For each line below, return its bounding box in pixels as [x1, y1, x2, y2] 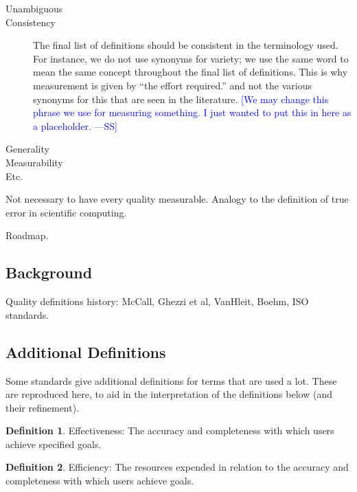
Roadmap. [5, 228, 49, 243]
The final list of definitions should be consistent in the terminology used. [33, 38, 338, 52]
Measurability [5, 155, 63, 169]
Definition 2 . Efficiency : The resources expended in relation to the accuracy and [5, 460, 349, 474]
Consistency [5, 14, 56, 29]
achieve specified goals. [5, 436, 102, 451]
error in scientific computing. [5, 205, 127, 219]
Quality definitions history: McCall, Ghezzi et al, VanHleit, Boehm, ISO [5, 294, 309, 309]
